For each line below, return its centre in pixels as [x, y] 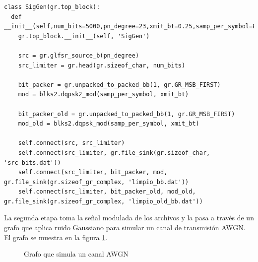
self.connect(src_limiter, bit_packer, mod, [93, 172]
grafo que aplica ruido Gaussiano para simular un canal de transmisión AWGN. [125, 228]
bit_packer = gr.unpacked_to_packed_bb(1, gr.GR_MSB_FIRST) [119, 85]
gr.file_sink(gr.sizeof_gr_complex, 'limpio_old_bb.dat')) [103, 201]
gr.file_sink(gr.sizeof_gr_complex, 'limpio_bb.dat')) [97, 182]
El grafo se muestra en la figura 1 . [56, 237]
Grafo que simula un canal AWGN [76, 254]
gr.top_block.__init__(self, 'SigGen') [84, 36]
